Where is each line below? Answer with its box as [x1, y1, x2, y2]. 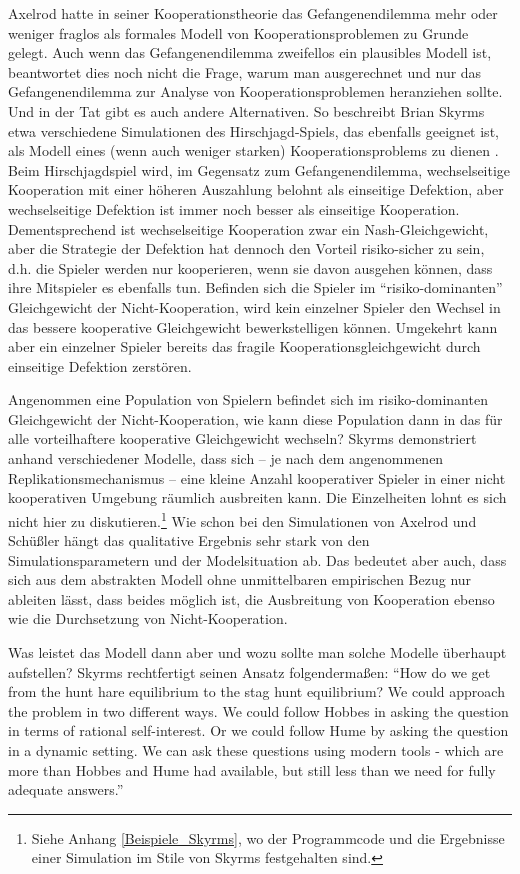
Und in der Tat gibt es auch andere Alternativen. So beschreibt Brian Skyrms [8, 100, 485, 121]
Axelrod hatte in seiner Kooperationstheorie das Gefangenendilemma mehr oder [8, 3, 498, 23]
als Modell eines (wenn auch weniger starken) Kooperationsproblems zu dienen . [8, 140, 499, 161]
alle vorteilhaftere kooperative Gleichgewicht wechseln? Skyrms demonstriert [8, 428, 477, 449]
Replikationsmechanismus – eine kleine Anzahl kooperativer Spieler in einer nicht [8, 467, 506, 488]
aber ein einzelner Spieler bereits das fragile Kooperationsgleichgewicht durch [8, 336, 481, 357]
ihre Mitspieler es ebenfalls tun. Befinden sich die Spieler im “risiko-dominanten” [8, 277, 503, 298]
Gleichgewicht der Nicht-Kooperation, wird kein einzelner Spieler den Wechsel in [8, 296, 501, 317]
